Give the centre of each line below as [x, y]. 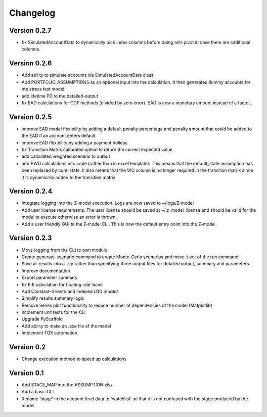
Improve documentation [46, 271]
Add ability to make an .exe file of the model [66, 326]
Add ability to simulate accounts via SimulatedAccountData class [88, 75]
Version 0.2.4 [31, 191]
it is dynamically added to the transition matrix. [69, 177]
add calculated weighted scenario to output [66, 156]
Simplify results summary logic [53, 298]
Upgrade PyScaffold [42, 319]
